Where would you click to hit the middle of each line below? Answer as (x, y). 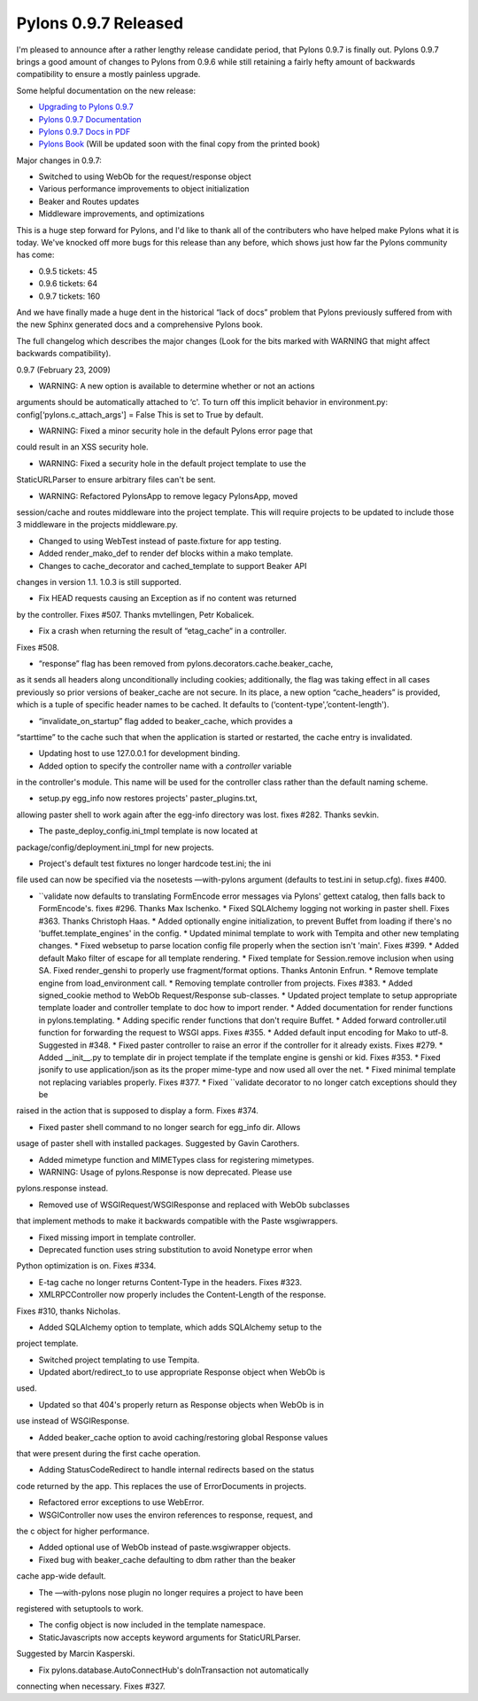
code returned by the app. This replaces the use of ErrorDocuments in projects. (162, 1486)
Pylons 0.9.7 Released (100, 23)
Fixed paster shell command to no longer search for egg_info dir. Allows (170, 1127)
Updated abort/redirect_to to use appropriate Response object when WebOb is (182, 1372)
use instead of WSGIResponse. (73, 1421)
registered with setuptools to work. (80, 1608)
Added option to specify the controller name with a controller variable (165, 766)
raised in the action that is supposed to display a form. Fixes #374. (137, 1111)
